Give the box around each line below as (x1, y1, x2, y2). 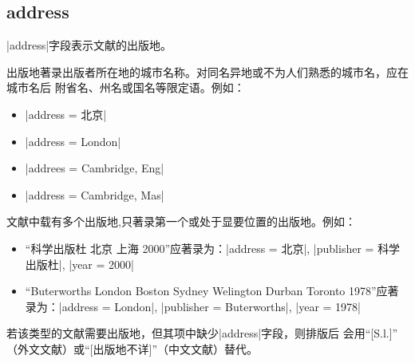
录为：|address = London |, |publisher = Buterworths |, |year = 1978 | (25, 298, 361, 314)
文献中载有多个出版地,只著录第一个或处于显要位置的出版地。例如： (6, 213, 356, 230)
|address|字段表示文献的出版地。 (6, 37, 172, 53)
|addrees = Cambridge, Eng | (25, 160, 164, 176)
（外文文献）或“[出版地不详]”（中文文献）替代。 (6, 340, 258, 357)
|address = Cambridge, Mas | (25, 186, 164, 203)
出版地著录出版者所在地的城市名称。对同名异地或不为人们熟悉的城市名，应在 (6, 63, 409, 80)
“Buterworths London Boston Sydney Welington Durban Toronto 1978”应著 (25, 282, 399, 299)
